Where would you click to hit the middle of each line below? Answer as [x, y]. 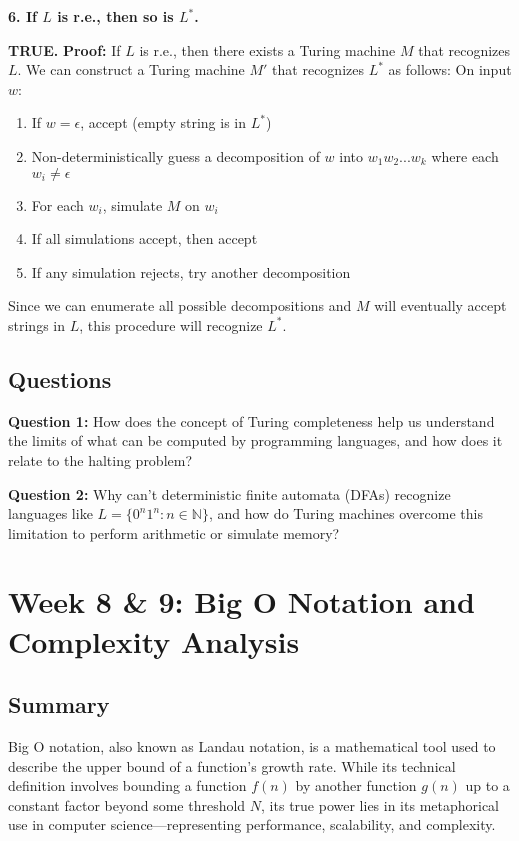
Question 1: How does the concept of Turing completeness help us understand [251, 420]
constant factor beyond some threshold [127, 804]
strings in [36, 324]
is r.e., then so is [115, 16]
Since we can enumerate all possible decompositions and [180, 305]
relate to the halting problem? [100, 459]
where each [465, 155]
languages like [50, 513]
